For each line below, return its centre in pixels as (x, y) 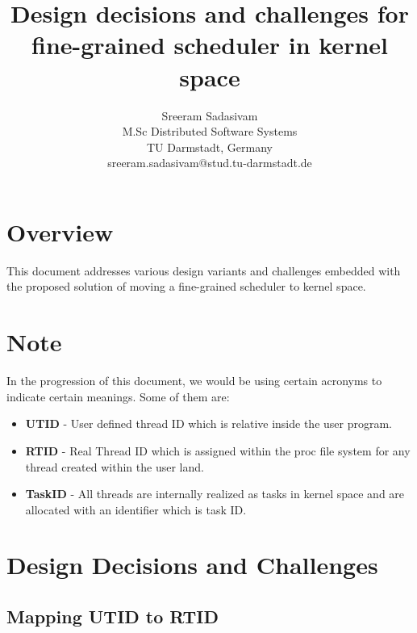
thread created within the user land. (115, 466)
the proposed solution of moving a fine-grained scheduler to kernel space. (186, 286)
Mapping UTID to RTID (113, 616)
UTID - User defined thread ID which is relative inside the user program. (209, 423)
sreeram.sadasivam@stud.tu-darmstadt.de (210, 163)
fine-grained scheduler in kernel (210, 45)
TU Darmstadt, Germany (209, 147)
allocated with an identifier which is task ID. (136, 509)
